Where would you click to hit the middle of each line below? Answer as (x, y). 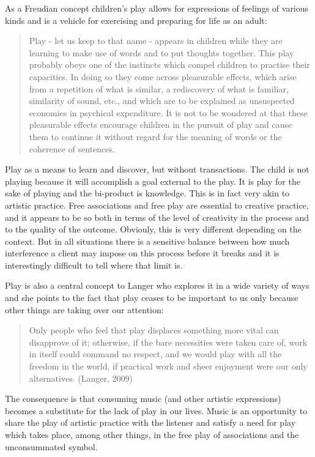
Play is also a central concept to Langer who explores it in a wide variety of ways (157, 285)
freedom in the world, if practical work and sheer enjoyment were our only (168, 366)
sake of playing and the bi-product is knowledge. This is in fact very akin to (147, 193)
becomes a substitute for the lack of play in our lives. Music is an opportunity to (156, 410)
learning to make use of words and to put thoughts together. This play (161, 52)
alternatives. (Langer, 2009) (81, 378)
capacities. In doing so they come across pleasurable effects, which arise (163, 76)
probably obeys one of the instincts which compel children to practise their (169, 65)
